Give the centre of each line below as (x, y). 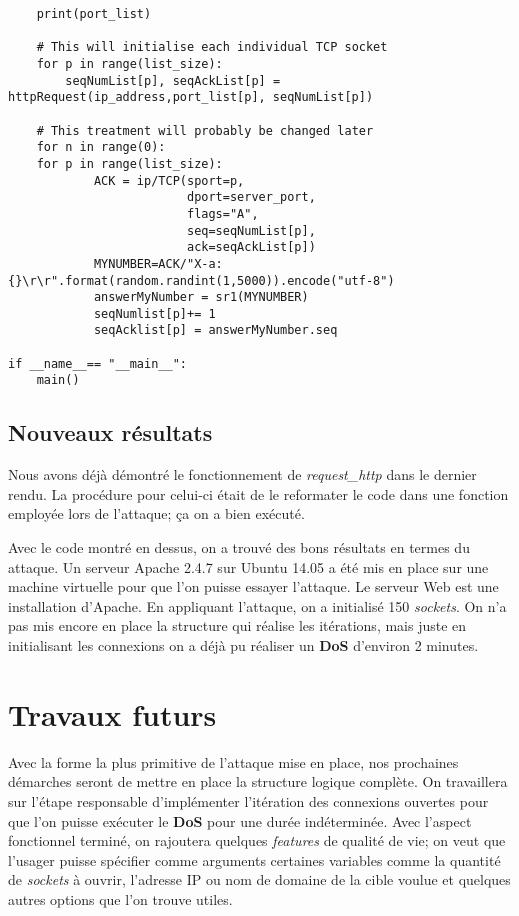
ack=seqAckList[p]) (251, 247)
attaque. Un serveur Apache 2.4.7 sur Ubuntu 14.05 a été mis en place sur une (248, 566)
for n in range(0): (101, 147)
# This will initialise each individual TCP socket (212, 47)
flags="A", (222, 213)
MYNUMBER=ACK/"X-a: (158, 263)
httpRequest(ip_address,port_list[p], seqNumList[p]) (191, 97)
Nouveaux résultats (110, 432)
